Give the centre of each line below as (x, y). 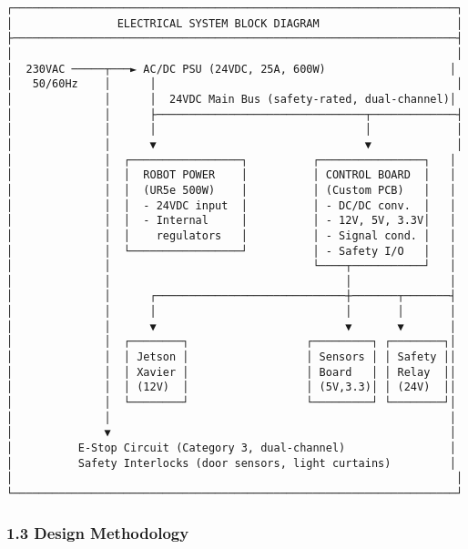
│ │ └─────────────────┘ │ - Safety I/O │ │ (231, 251)
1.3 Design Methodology (98, 532)
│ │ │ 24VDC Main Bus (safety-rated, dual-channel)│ (231, 99)
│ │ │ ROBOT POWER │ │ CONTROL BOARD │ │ (231, 175)
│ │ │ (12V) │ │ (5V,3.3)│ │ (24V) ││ (231, 387)
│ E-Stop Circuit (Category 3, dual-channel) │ (231, 448)
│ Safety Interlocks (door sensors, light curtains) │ (231, 463)
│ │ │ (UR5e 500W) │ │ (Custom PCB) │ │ (231, 190)
